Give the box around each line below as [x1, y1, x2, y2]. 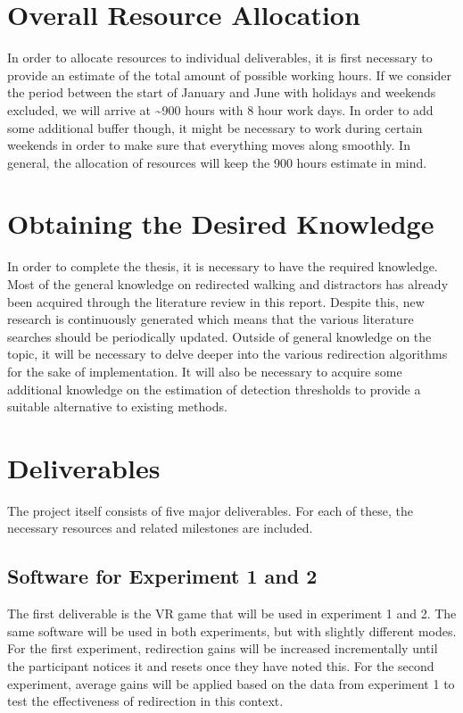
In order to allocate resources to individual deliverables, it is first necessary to [7, 48, 433, 67]
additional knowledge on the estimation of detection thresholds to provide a [7, 379, 421, 398]
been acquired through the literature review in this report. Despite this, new [7, 292, 425, 311]
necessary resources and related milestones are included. [7, 518, 313, 537]
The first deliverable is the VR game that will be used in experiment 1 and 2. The [7, 604, 457, 623]
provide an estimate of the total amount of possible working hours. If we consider [7, 65, 451, 84]
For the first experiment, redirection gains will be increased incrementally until [7, 639, 438, 658]
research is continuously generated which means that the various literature [7, 310, 414, 328]
